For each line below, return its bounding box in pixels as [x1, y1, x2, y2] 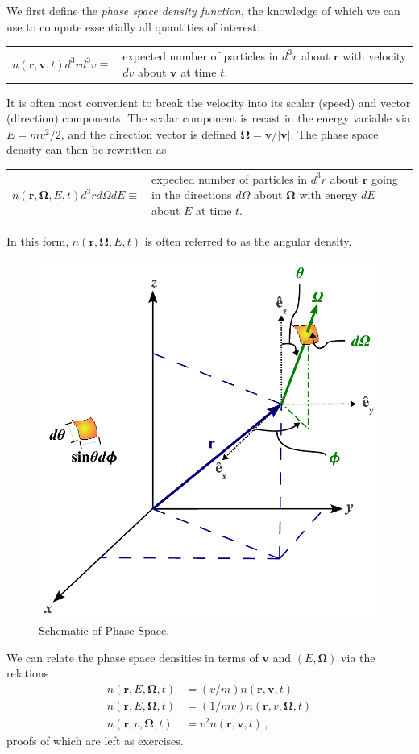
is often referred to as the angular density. [144, 233, 352, 250]
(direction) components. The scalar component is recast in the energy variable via [6, 110, 410, 126]
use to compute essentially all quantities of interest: [6, 18, 260, 35]
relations [6, 665, 49, 681]
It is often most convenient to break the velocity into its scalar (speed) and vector [6, 93, 411, 110]
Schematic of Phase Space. [39, 622, 170, 639]
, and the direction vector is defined [60, 125, 237, 142]
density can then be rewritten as [6, 141, 167, 158]
